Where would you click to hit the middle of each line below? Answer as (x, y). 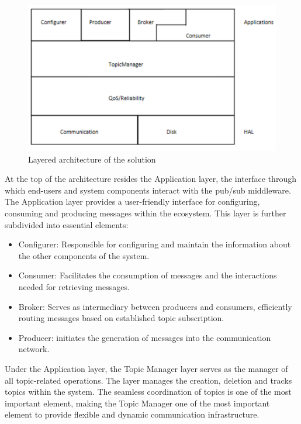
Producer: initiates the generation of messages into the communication (145, 337)
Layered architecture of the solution (92, 159)
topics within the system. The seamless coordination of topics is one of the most (148, 392)
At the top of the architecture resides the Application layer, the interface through (150, 179)
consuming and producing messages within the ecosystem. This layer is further (146, 213)
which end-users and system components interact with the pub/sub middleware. (148, 190)
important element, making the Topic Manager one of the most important (137, 403)
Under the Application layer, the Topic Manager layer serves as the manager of (146, 368)
